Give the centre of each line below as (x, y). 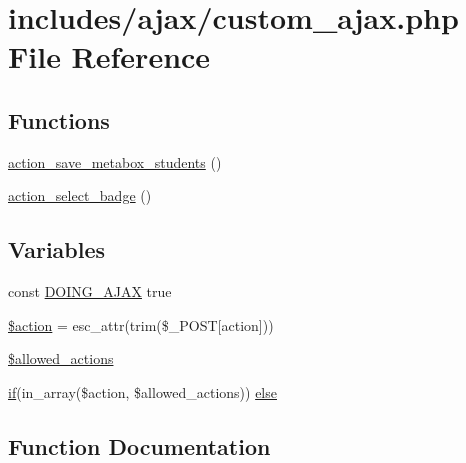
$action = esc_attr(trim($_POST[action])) (141, 324)
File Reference (109, 56)
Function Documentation (139, 445)
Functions (59, 119)
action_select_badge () (80, 195)
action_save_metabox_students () (115, 161)
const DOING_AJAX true (90, 291)
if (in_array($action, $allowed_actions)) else (142, 391)
